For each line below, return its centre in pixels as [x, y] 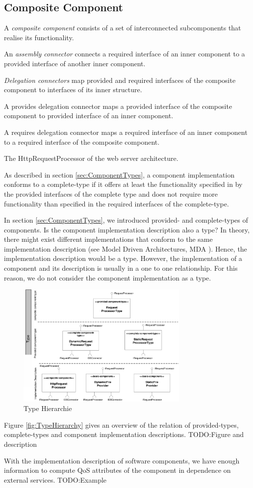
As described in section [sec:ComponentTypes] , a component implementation [119, 174]
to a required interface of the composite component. [82, 141]
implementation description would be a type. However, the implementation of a [123, 258]
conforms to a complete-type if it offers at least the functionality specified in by [123, 184]
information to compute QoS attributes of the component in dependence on [117, 470]
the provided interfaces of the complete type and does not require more [111, 193]
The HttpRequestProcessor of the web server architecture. [91, 158]
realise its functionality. [39, 37]
